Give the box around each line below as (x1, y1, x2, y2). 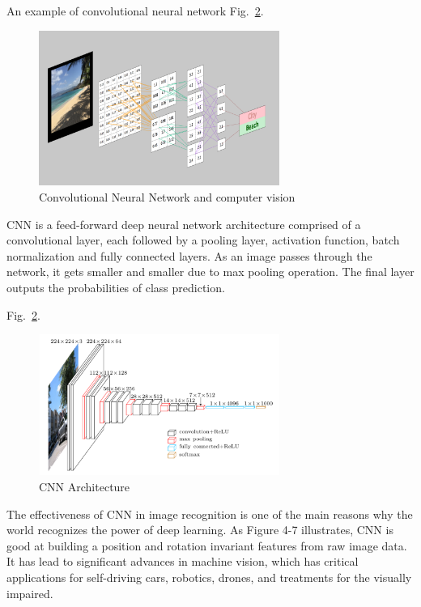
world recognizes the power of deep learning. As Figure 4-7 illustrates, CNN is (6, 521, 393, 538)
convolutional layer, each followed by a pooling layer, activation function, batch (6, 231, 400, 248)
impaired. (6, 584, 53, 601)
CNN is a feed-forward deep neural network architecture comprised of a (6, 215, 361, 232)
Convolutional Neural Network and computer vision (39, 189, 296, 206)
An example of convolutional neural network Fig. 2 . (6, 2, 264, 19)
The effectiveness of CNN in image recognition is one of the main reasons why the (6, 505, 413, 522)
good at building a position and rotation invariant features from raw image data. (6, 537, 407, 554)
